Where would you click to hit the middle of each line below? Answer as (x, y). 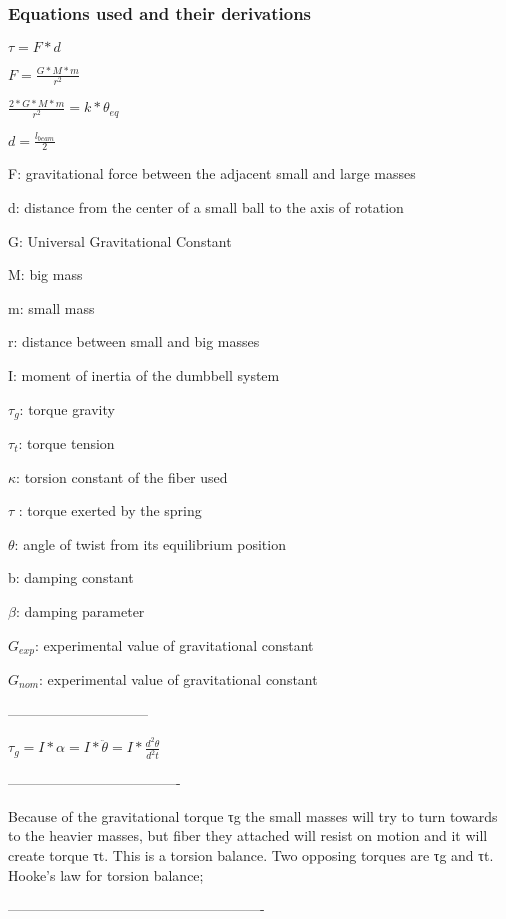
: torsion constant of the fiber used (122, 476)
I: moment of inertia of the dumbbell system (144, 374)
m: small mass (51, 307)
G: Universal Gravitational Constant (120, 240)
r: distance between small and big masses (134, 341)
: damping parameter (80, 610)
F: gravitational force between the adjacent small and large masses (212, 173)
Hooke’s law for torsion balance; (106, 874)
